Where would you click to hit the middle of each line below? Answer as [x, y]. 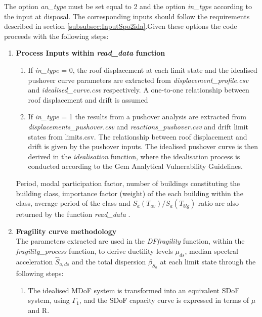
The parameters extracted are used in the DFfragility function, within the [130, 241]
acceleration [34, 261]
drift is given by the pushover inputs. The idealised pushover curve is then [143, 146]
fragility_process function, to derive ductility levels [94, 251]
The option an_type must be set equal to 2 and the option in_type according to [128, 6]
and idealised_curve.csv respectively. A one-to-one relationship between [139, 90]
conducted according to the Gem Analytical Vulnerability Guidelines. [135, 166]
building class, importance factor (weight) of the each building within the [129, 193]
